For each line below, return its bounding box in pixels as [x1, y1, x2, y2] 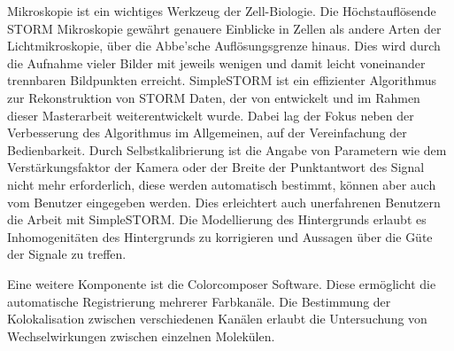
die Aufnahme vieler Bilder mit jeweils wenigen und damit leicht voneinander [7, 53, 426, 72]
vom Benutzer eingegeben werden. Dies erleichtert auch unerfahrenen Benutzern [7, 192, 441, 211]
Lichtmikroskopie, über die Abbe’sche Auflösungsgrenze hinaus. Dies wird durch [7, 36, 441, 55]
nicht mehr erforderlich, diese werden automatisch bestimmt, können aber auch [7, 175, 436, 193]
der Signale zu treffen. [7, 245, 127, 263]
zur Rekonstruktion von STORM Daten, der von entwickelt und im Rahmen [7, 88, 420, 106]
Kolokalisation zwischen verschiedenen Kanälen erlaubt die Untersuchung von [7, 309, 427, 328]
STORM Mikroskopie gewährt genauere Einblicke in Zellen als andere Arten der [7, 19, 442, 37]
